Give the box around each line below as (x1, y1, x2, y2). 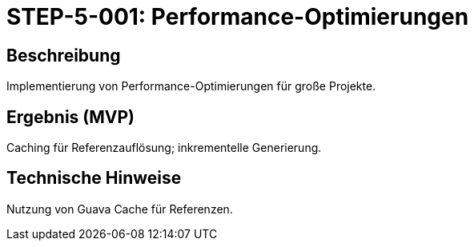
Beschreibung (6, 45, 121, 66)
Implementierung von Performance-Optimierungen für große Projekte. (6, 79, 376, 94)
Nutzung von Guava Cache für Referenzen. (6, 201, 233, 216)
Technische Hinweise (6, 168, 182, 189)
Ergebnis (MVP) (6, 106, 135, 127)
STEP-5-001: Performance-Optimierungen (6, 3, 469, 30)
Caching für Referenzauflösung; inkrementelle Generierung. (6, 141, 322, 155)
